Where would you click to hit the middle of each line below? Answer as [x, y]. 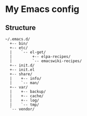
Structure [21, 28]
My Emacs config [42, 9]
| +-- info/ [26, 78]
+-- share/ [21, 74]
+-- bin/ [19, 43]
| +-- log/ [24, 100]
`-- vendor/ [22, 109]
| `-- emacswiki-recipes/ [46, 61]
